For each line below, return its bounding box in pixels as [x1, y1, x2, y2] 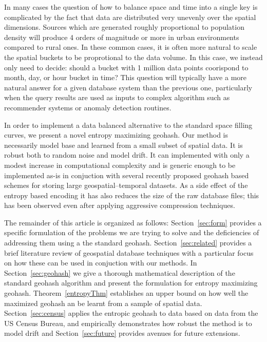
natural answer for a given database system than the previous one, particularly [4, 82, 253, 92]
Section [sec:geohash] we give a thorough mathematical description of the [4, 267, 235, 278]
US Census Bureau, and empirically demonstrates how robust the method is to [4, 317, 252, 328]
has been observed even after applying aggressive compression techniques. [4, 200, 235, 211]
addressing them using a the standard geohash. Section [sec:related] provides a [4, 237, 252, 248]
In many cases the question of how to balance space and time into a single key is [4, 2, 258, 12]
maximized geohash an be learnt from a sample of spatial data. [4, 297, 202, 308]
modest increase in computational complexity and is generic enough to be [4, 159, 236, 170]
